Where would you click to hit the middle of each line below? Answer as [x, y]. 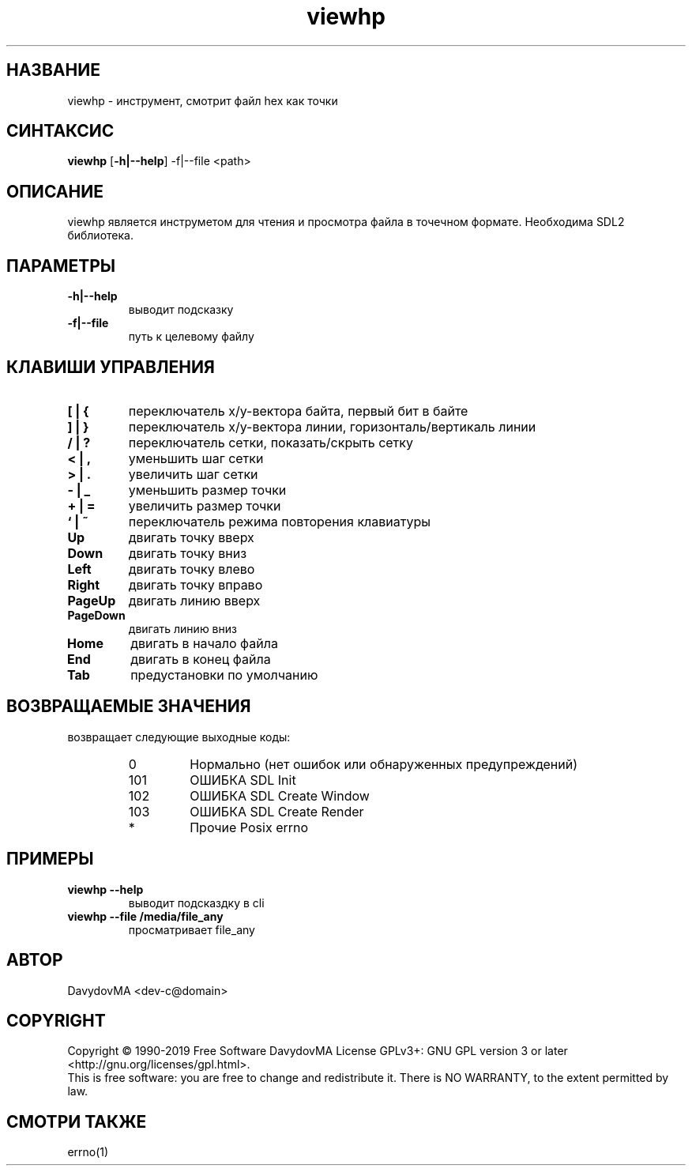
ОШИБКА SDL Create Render [277, 811]
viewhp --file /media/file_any [145, 916]
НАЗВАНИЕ [53, 70]
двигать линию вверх [194, 600]
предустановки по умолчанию [224, 675]
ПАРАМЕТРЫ [61, 266]
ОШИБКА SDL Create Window [280, 795]
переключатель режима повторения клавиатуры [280, 521]
